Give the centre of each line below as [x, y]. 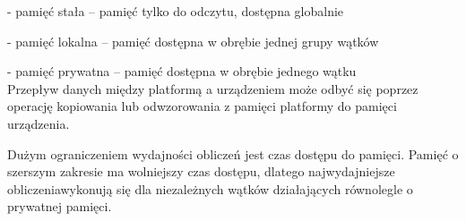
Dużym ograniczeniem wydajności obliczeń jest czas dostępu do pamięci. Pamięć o [233, 153]
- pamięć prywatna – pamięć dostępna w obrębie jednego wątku [182, 71]
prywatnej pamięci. [60, 206]
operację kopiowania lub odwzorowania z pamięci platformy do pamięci [202, 106]
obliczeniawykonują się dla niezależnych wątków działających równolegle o [210, 188]
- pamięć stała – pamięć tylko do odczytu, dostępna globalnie [176, 11]
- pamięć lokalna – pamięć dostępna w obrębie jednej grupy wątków [193, 41]
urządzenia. [39, 123]
